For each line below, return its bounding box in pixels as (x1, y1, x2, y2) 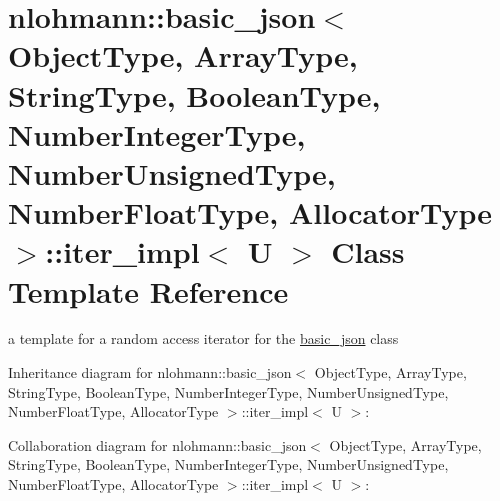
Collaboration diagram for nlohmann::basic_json (8, 434, 307, 455)
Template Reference (8, 270, 289, 311)
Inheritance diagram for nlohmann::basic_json (8, 362, 292, 383)
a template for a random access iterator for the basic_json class (8, 328, 399, 349)
